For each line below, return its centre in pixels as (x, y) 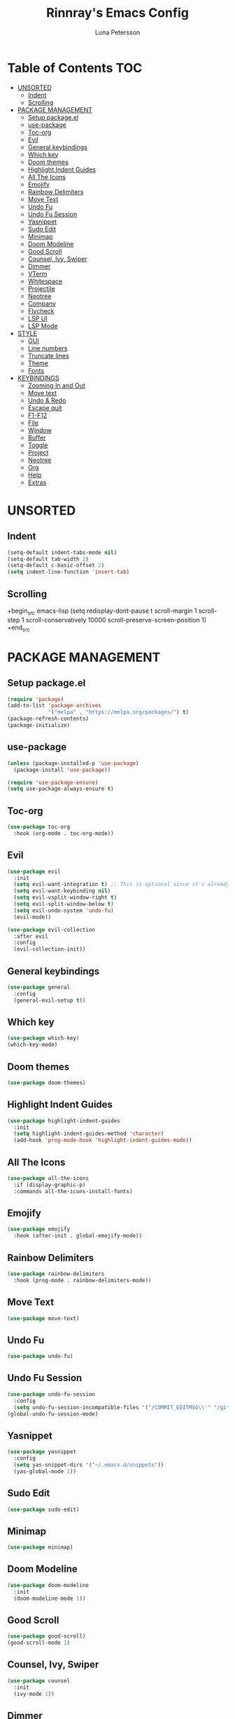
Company (42, 304)
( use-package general (39, 987)
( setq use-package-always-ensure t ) (60, 789)
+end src (19, 628)
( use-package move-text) (43, 1318)
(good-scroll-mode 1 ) (39, 1643)
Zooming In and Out (56, 385)
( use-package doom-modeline (48, 1585)
